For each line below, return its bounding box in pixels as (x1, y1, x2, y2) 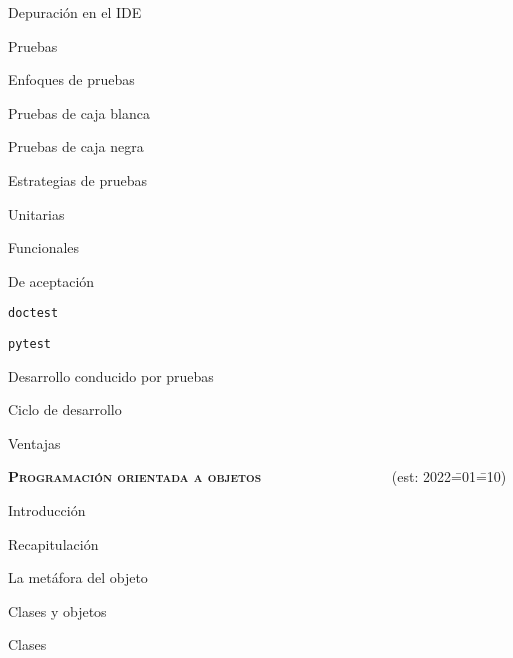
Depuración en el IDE (8, 2, 142, 22)
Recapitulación (8, 533, 99, 554)
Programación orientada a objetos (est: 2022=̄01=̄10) (8, 466, 507, 487)
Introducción (8, 500, 86, 521)
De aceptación (8, 270, 95, 291)
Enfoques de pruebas (8, 69, 135, 90)
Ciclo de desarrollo (8, 399, 122, 420)
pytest (8, 337, 51, 351)
